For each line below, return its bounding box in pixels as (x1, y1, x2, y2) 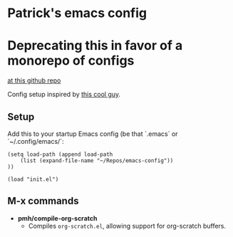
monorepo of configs (7, 53, 135, 69)
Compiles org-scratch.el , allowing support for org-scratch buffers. (28, 221, 227, 230)
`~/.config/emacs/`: (7, 137, 64, 145)
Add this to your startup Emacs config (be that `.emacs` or (7, 130, 178, 138)
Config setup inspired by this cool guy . (7, 90, 121, 99)
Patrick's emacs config (7, 5, 147, 21)
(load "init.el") (7, 176, 59, 183)
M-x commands (7, 195, 79, 207)
